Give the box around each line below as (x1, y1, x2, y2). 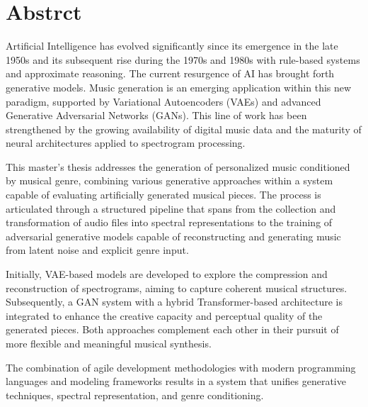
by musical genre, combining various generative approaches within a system (6, 173, 333, 188)
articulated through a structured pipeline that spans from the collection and (6, 201, 336, 216)
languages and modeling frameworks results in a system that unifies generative (6, 374, 346, 389)
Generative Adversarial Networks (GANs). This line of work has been (6, 108, 307, 123)
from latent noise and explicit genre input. (6, 242, 189, 257)
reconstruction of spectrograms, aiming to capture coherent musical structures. (6, 280, 347, 295)
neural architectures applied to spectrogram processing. (6, 135, 246, 150)
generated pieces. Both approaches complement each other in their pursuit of (6, 322, 339, 337)
